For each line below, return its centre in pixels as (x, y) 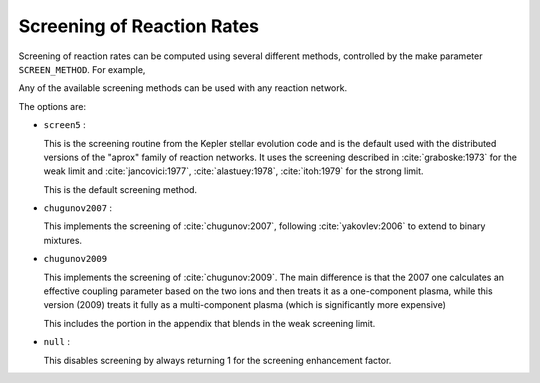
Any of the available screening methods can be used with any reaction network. (183, 88)
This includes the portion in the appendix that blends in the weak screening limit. (209, 323)
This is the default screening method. (120, 189)
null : (56, 342)
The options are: (52, 106)
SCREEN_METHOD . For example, (82, 69)
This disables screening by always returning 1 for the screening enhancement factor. (217, 360)
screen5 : (64, 125)
